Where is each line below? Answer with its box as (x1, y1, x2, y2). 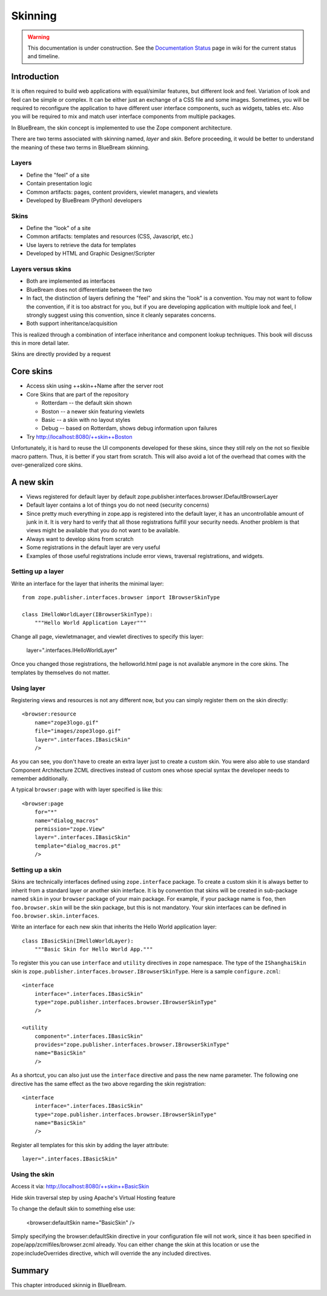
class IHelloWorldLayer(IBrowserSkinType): (22, 611, 153, 617)
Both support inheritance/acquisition (26, 320, 117, 327)
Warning (27, 33, 50, 41)
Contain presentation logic (26, 180, 93, 187)
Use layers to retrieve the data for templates (26, 241, 136, 248)
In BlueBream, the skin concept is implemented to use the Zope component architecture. (11, 124, 233, 131)
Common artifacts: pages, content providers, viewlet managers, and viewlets (26, 188, 218, 196)
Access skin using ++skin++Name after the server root (26, 382, 163, 390)
